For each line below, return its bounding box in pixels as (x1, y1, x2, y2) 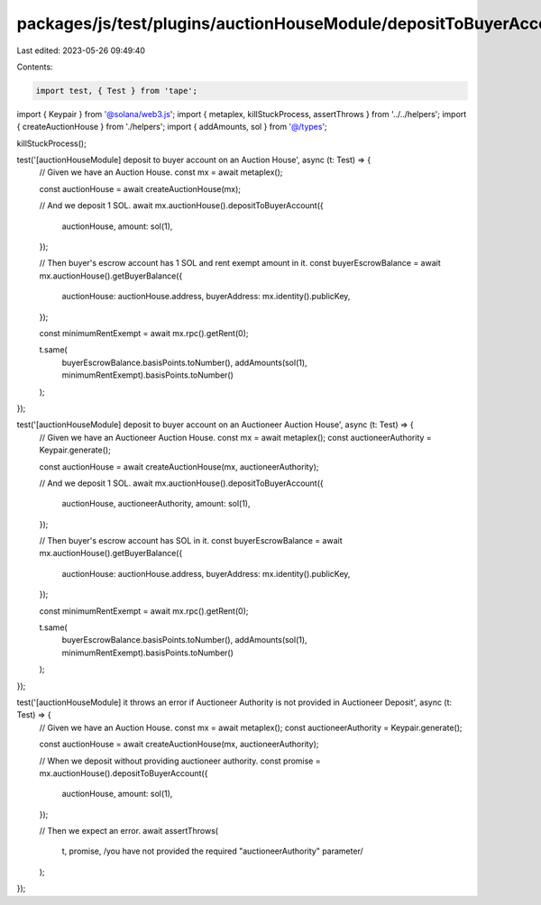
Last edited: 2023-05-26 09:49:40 (16, 45, 146, 56)
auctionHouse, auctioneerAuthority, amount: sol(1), (61, 498, 251, 509)
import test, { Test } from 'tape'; (35, 86, 198, 96)
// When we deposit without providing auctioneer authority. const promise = (39, 755, 321, 766)
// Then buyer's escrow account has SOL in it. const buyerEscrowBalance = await (39, 535, 343, 546)
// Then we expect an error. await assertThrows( (39, 826, 219, 836)
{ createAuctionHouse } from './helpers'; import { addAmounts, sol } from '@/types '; (16, 122, 328, 133)
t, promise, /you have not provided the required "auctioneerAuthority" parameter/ (61, 846, 364, 856)
